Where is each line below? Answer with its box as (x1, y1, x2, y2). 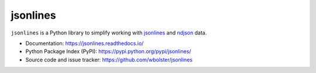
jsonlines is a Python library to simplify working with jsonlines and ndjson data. (11, 29, 207, 36)
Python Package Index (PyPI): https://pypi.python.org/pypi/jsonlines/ (25, 48, 191, 55)
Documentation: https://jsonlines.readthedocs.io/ (25, 40, 144, 47)
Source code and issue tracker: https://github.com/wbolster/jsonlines (25, 56, 193, 63)
